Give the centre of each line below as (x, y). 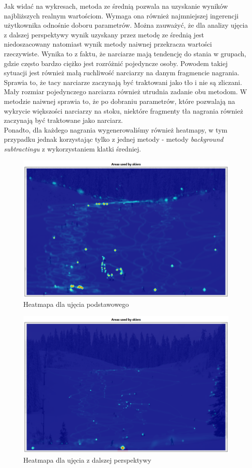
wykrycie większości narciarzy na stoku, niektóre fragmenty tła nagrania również (124, 110)
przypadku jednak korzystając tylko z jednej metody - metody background (114, 139)
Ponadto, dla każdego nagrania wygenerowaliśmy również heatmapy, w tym (116, 129)
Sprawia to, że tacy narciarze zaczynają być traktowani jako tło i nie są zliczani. (123, 82)
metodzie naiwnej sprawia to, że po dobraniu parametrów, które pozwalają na (120, 101)
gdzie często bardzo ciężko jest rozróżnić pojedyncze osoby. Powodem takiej (116, 63)
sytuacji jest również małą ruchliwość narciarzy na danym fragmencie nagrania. (122, 73)
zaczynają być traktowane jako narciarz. (63, 120)
